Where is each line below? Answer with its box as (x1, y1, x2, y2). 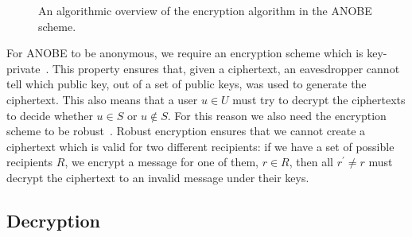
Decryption (6, 208, 101, 232)
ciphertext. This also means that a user (6, 91, 198, 107)
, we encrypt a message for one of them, (64, 153, 259, 170)
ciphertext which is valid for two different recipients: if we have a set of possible (6, 138, 395, 154)
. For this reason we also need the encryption (167, 107, 387, 123)
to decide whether (6, 107, 93, 123)
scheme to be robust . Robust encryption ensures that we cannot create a (6, 122, 366, 139)
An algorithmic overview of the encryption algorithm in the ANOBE (38, 2, 372, 18)
